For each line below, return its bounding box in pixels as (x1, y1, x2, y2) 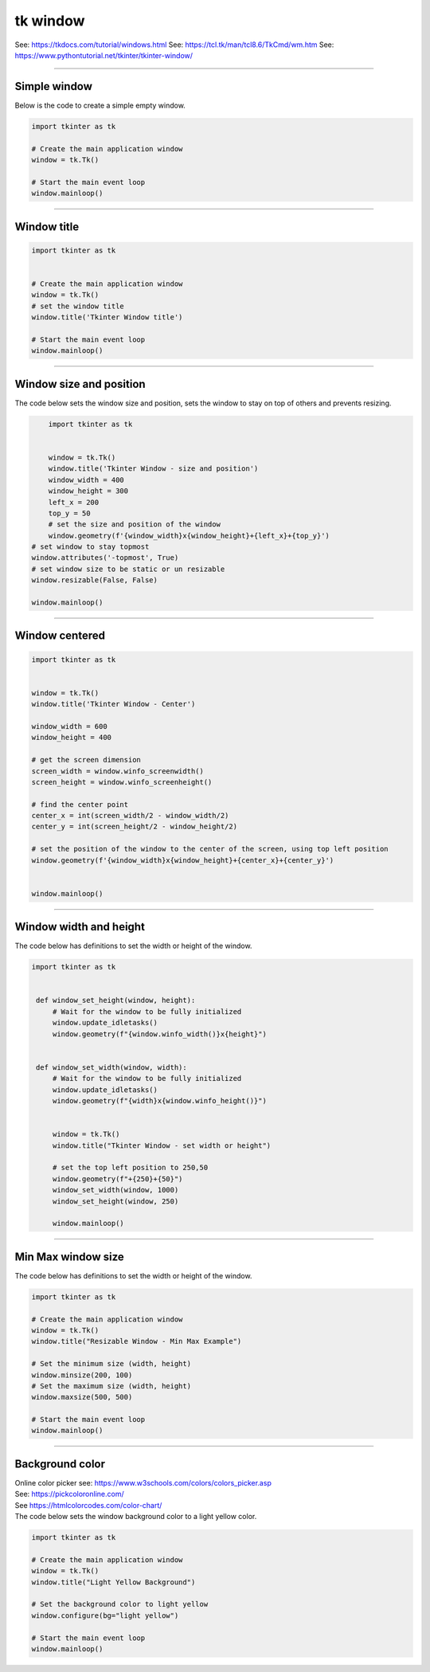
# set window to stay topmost (31, 542, 150, 551)
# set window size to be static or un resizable (31, 564, 225, 574)
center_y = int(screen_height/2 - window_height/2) (31, 822, 238, 832)
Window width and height (14, 920, 145, 934)
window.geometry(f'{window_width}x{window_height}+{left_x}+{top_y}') (48, 531, 330, 540)
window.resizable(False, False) (31, 576, 158, 585)
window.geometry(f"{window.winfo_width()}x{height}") (52, 1029, 267, 1039)
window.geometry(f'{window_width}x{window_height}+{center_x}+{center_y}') (31, 856, 334, 864)
